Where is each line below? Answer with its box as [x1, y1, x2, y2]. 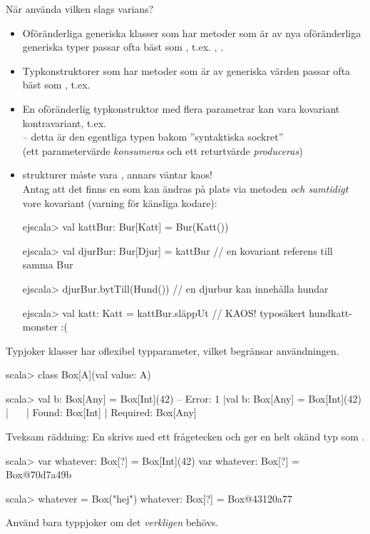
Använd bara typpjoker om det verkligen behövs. [6, 515, 219, 530]
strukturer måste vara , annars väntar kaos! [22, 167, 212, 182]
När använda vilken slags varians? [6, 1, 154, 16]
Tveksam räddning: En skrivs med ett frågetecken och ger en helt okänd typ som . [6, 429, 365, 444]
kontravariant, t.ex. [22, 115, 106, 130]
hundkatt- [309, 305, 352, 320]
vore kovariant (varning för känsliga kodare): [22, 195, 217, 210]
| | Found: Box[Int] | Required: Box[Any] [6, 405, 197, 420]
